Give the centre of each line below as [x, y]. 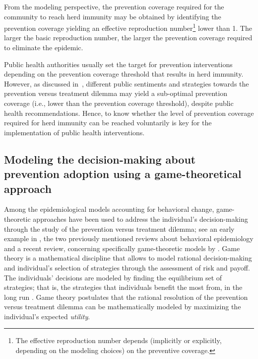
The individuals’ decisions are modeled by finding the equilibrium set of [113, 277]
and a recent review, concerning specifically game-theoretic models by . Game [122, 248]
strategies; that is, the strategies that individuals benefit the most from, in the [123, 287]
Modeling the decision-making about [100, 159]
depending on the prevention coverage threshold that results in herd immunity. [124, 74]
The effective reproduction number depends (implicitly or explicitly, [119, 340]
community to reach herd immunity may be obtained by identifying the [113, 16]
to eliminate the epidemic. [44, 47]
